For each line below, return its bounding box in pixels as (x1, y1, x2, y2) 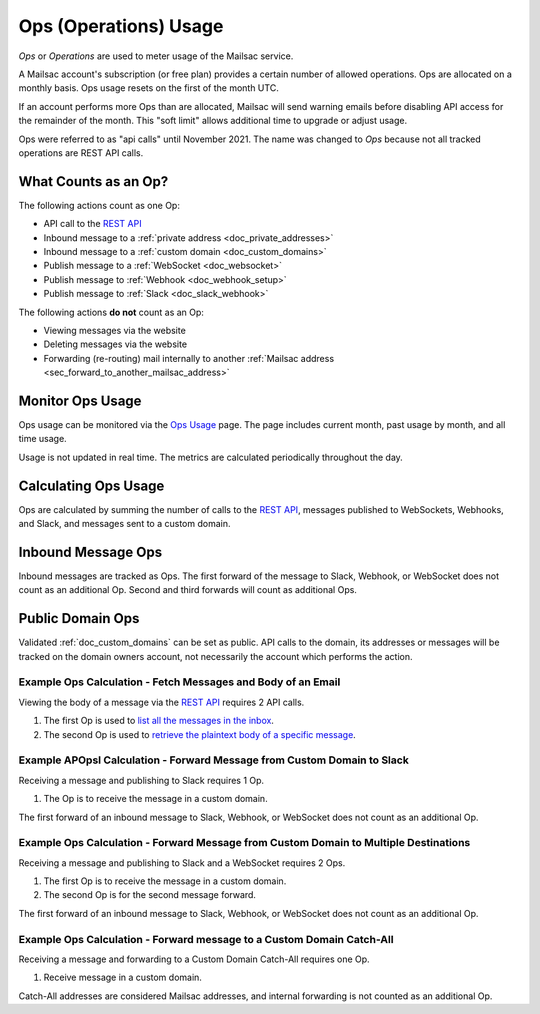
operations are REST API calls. (18, 146, 144, 159)
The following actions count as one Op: (18, 199, 180, 211)
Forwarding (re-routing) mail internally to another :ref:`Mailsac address (43, 352, 335, 364)
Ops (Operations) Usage (18, 15, 224, 37)
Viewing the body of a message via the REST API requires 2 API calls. (18, 696, 305, 708)
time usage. (18, 433, 67, 445)
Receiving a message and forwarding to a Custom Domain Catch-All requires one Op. (18, 953, 370, 965)
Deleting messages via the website (43, 338, 188, 350)
